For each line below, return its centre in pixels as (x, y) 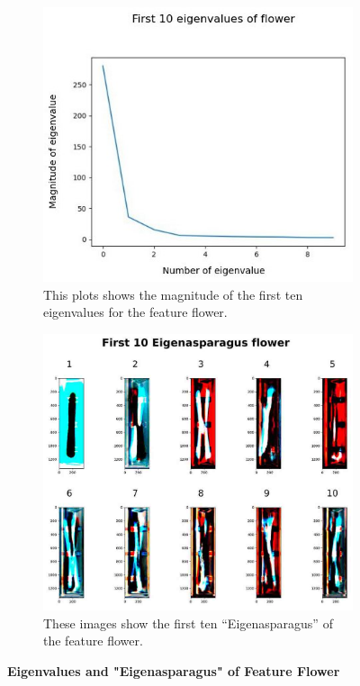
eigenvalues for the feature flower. (135, 312)
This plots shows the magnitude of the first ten (173, 294)
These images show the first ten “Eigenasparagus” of (188, 623)
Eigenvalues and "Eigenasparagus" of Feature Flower (174, 670)
